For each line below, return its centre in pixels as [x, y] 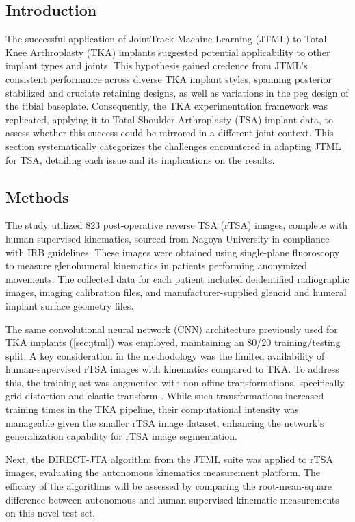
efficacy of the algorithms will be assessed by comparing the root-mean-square [169, 486]
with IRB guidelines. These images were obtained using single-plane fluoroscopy [173, 252]
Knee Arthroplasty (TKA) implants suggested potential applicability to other [168, 52]
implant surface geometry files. [70, 305]
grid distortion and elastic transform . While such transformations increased [165, 396]
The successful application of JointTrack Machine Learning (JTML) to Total [166, 39]
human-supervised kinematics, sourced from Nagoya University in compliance [168, 238]
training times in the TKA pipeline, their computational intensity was [152, 409]
